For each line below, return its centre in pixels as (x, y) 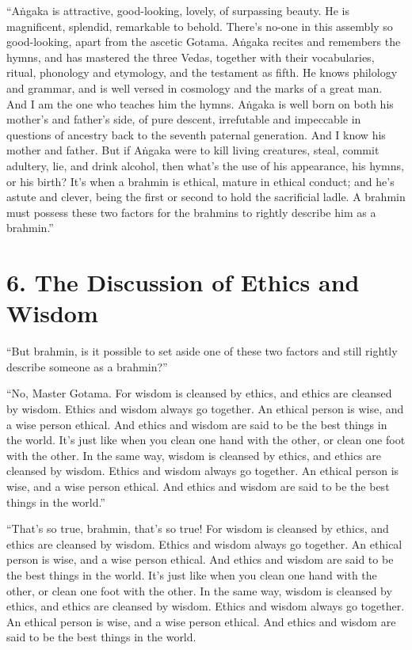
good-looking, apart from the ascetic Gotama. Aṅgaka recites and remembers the (204, 42)
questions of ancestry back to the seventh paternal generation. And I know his (196, 134)
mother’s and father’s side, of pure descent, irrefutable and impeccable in (184, 119)
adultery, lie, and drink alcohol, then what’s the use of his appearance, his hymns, (205, 165)
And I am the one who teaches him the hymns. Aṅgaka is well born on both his (200, 103)
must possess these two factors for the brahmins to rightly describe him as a (191, 212)
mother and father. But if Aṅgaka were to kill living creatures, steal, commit (193, 150)
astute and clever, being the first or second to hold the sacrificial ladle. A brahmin (206, 197)
